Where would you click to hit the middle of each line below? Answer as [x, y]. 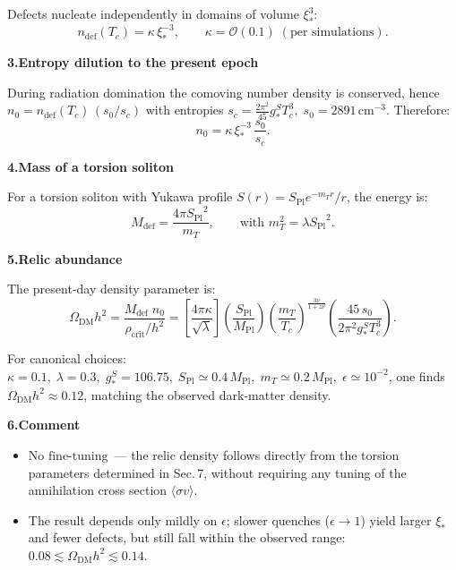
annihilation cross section [98, 490]
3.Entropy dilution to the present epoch [133, 62]
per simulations [332, 33]
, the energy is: [387, 196]
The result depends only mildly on [123, 519]
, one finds [417, 375]
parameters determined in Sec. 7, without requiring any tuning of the [217, 472]
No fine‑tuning [68, 456]
